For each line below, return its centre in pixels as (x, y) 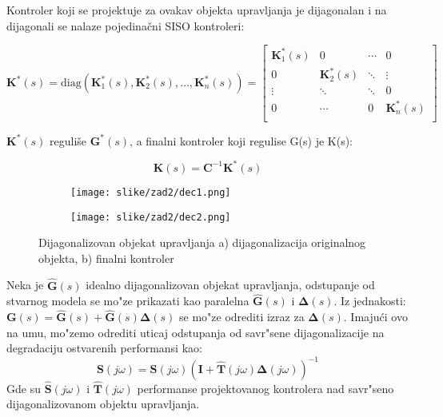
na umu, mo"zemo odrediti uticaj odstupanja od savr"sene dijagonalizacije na (196, 332)
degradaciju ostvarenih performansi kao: (104, 348)
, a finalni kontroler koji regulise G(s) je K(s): (241, 140)
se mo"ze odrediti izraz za (242, 317)
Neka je (25, 285)
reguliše (68, 140)
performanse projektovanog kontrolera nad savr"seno (265, 388)
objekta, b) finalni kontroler (106, 258)
